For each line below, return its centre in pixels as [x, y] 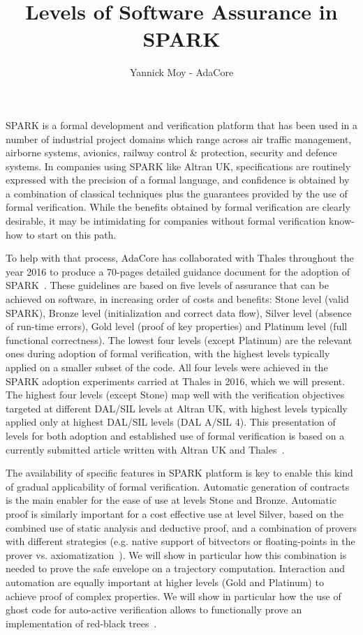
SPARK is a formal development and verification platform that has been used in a [181, 125]
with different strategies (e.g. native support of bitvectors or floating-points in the [180, 541]
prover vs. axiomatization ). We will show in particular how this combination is [176, 554]
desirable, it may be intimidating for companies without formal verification [166, 221]
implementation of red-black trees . [81, 623]
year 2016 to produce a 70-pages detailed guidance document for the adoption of [178, 271]
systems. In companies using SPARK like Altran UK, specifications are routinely [178, 166]
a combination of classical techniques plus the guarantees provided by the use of [177, 193]
